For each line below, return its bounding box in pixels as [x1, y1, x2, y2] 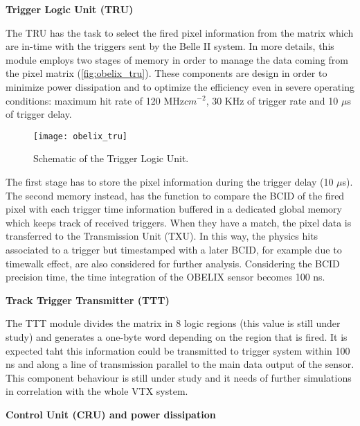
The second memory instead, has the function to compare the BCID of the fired [6, 188, 345, 202]
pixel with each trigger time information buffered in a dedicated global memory [6, 202, 342, 216]
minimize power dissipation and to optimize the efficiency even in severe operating [6, 79, 354, 94]
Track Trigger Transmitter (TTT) [6, 292, 170, 307]
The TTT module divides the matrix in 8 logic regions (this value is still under [6, 316, 341, 330]
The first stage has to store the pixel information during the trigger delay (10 [6, 175, 334, 188]
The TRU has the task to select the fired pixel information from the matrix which [6, 25, 354, 39]
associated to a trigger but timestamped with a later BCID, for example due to [6, 242, 342, 256]
